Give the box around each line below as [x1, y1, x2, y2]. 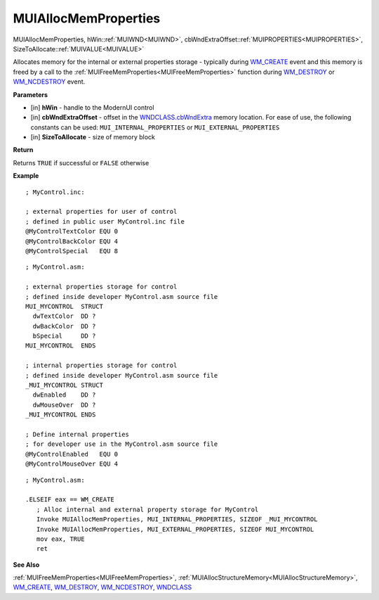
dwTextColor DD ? [32, 312, 96, 320]
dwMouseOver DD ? [32, 401, 96, 409]
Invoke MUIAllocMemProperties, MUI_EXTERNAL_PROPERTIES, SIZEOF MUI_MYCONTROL [36, 525, 314, 533]
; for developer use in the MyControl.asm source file [25, 440, 218, 448]
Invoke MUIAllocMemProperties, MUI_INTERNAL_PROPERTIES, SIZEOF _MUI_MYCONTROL [36, 516, 318, 523]
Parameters [13, 90, 48, 98]
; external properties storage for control [25, 283, 178, 291]
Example [13, 172, 39, 180]
